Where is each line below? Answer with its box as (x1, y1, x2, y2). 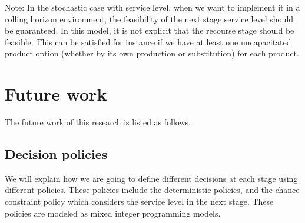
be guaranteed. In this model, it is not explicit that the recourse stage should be (5, 24, 294, 36)
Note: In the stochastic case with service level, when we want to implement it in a (5, 1, 300, 13)
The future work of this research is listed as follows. (5, 116, 191, 128)
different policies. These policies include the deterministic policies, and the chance (5, 184, 300, 196)
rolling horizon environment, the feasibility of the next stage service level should (5, 12, 294, 25)
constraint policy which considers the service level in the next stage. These (5, 195, 274, 208)
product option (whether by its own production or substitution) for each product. (5, 47, 299, 59)
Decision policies (5, 145, 108, 163)
